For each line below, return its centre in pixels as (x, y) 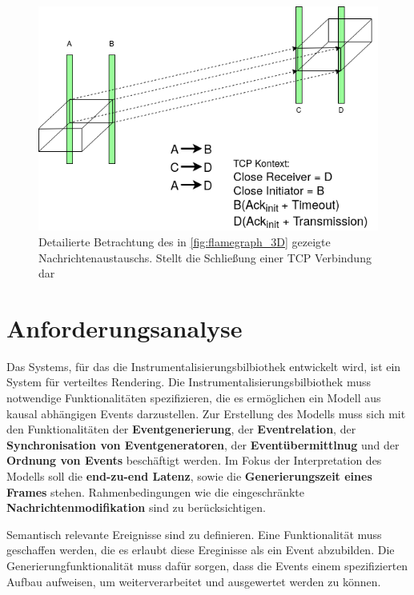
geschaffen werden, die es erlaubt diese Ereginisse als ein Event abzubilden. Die (201, 550)
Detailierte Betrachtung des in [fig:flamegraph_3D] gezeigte (185, 241)
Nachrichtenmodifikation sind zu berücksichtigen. (136, 507)
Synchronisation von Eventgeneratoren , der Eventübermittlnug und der (203, 444)
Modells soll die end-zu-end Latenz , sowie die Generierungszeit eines (189, 476)
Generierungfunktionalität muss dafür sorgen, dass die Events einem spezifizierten (207, 566)
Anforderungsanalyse (125, 327)
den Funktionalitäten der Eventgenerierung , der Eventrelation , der (181, 429)
